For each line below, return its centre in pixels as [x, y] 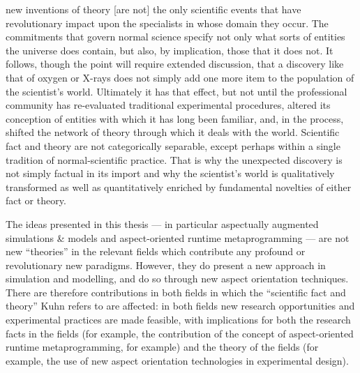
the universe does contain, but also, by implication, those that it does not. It [170, 50]
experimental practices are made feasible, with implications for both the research [178, 320]
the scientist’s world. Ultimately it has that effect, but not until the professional [177, 91]
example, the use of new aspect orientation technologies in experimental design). [177, 360]
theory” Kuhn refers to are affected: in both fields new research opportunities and [180, 306]
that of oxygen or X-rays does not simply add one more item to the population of [180, 77]
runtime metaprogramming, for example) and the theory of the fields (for [162, 347]
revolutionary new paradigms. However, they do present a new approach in [166, 265]
